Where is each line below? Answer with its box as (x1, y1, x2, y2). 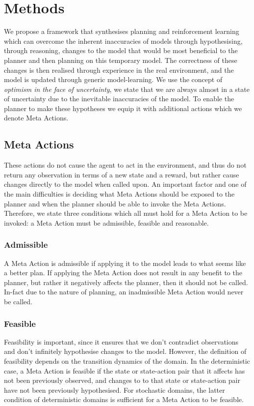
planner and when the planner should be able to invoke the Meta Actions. (4, 198, 226, 208)
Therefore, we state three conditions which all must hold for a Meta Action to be (4, 208, 248, 218)
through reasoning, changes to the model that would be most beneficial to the (4, 45, 238, 56)
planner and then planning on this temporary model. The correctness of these (4, 55, 237, 65)
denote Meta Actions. (4, 113, 69, 123)
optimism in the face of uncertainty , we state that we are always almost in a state (4, 84, 250, 94)
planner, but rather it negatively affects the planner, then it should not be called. (4, 277, 248, 287)
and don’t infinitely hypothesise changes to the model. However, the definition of (4, 346, 247, 356)
